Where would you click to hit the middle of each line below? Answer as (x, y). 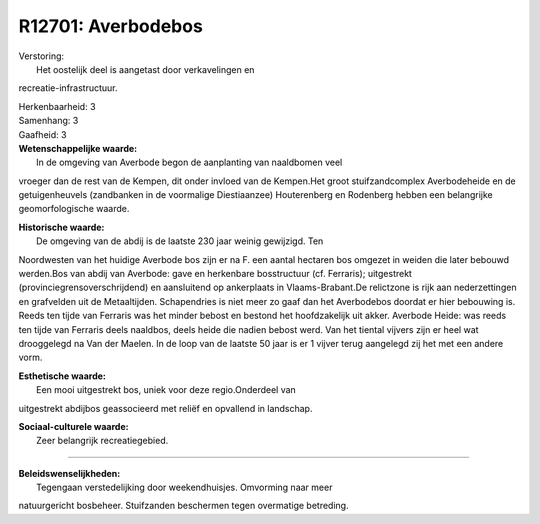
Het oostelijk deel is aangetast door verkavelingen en (145, 69)
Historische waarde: (61, 227)
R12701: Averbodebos (111, 26)
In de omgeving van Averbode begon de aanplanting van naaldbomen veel (189, 162)
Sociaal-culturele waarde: (73, 426)
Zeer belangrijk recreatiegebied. (102, 441)
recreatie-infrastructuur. (68, 88)
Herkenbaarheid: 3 (57, 106)
